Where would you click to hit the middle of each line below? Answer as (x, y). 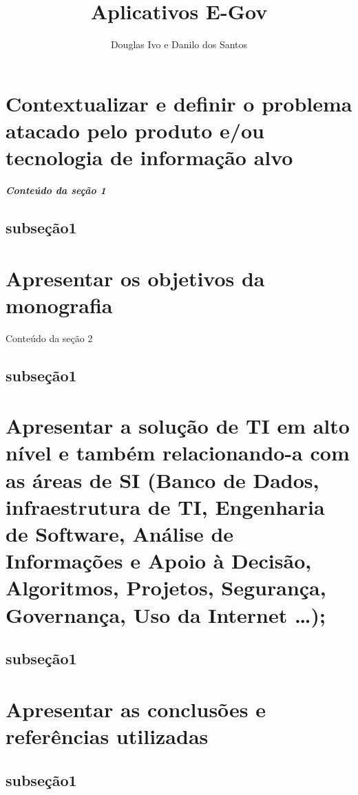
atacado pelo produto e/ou (135, 130)
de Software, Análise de (120, 534)
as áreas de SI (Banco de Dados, (162, 479)
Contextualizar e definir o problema (179, 103)
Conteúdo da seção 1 (56, 190)
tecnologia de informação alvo (149, 157)
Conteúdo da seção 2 (49, 338)
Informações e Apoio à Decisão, (159, 561)
